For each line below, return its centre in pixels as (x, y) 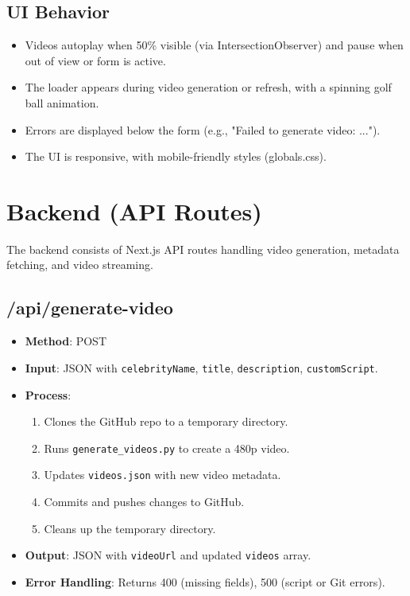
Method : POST (66, 341)
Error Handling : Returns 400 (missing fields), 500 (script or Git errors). (205, 581)
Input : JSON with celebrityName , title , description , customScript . (201, 367)
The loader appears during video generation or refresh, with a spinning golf (208, 87)
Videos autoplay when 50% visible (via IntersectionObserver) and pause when (214, 45)
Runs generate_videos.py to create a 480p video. (167, 448)
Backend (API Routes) (134, 210)
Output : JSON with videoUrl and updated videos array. (168, 555)
